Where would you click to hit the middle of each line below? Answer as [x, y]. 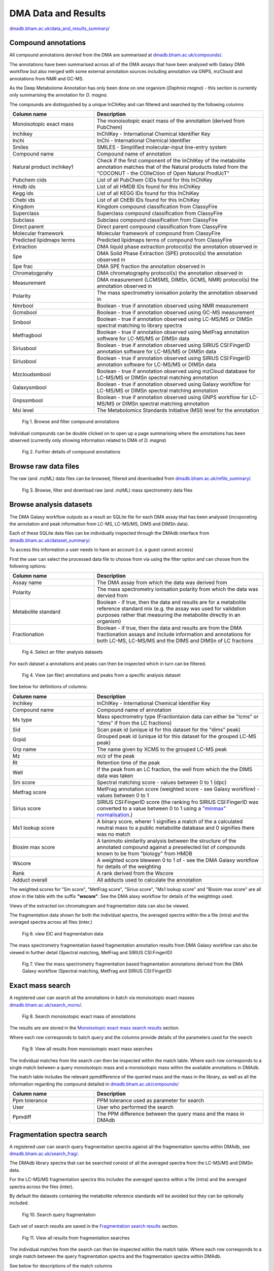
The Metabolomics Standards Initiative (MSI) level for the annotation [178, 410]
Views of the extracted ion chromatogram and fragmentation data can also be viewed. [99, 905]
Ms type [22, 719]
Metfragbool [27, 336]
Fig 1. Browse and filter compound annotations [71, 421]
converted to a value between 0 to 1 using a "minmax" [161, 808]
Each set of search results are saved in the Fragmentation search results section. [94, 1226]
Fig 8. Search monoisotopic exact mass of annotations [79, 1016]
